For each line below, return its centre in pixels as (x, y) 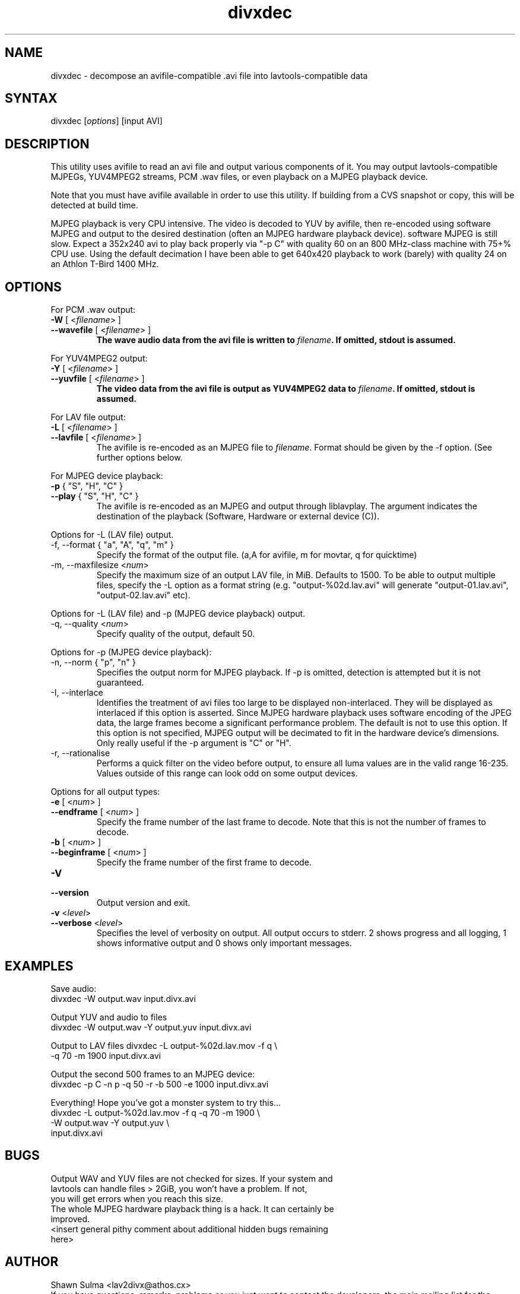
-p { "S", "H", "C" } (87, 486)
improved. (70, 1219)
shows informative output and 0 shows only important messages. (224, 943)
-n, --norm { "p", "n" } (93, 662)
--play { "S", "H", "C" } (95, 496)
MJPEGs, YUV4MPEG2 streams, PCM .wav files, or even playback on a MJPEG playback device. (239, 177)
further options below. (139, 458)
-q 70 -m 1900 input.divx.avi (106, 1055)
